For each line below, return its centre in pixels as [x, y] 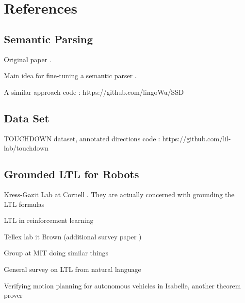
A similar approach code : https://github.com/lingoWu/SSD [94, 92]
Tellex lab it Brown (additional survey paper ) [73, 236]
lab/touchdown [26, 148]
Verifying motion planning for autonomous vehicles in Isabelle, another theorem [122, 285]
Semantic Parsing [49, 39]
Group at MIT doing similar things [56, 253]
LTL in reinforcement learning [49, 220]
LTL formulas [24, 204]
